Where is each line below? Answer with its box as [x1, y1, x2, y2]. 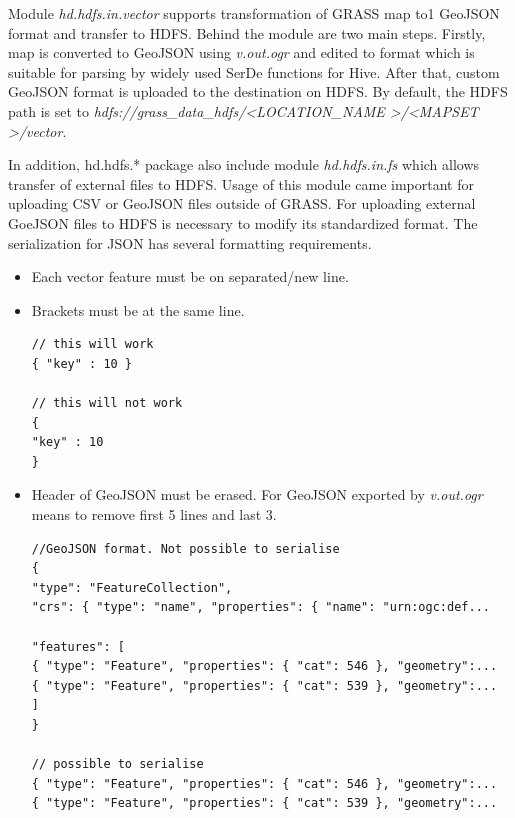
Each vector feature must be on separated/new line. [31, 266, 349, 287]
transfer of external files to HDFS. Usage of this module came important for [8, 173, 475, 194]
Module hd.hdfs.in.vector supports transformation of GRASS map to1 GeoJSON [8, 3, 500, 23]
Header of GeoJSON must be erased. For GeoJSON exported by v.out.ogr [31, 484, 483, 505]
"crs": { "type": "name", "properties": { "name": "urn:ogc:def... [31, 600, 490, 615]
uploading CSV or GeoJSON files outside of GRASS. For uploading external [8, 193, 476, 214]
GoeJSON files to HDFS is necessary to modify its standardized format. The [8, 212, 478, 233]
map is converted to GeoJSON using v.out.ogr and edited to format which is [8, 42, 475, 63]
